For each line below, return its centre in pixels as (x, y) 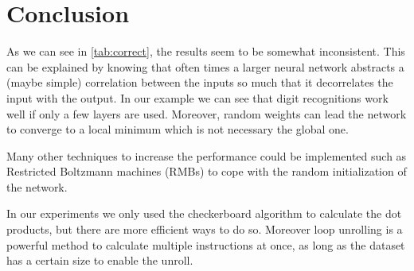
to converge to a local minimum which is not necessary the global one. (178, 129)
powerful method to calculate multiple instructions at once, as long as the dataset (206, 244)
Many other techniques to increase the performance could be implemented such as (207, 155)
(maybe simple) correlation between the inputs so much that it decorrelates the (200, 82)
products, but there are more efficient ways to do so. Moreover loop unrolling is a (205, 229)
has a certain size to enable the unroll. (100, 260)
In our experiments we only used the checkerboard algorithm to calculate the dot (204, 213)
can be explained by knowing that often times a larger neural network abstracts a (205, 66)
